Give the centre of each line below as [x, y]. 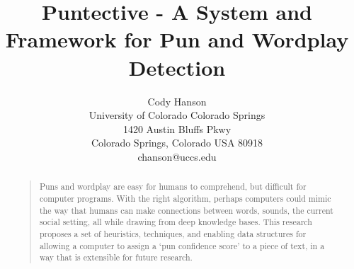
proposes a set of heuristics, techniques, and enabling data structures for [173, 233]
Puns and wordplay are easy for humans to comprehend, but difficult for [173, 187]
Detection [177, 67]
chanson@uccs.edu [177, 156]
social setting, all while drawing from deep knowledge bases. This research [176, 222]
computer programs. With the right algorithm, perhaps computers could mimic [185, 198]
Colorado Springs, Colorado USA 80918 [177, 143]
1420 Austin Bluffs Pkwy [177, 128]
